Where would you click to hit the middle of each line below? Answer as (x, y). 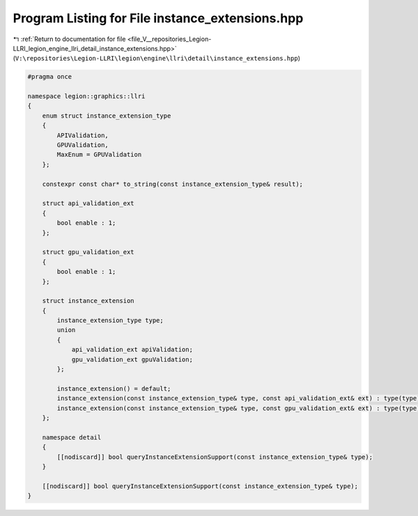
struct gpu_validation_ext (88, 252)
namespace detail (72, 437)
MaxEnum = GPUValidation (99, 155)
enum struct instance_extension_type (107, 116)
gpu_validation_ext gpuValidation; (132, 359)
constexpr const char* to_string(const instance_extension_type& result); (172, 184)
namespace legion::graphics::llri (86, 96)
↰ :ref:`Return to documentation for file (69, 39)
